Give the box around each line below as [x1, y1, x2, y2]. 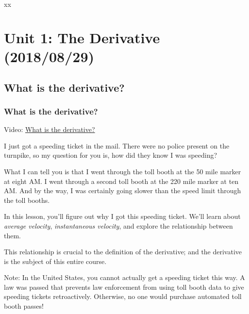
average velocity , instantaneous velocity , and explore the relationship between [4, 220, 233, 231]
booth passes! [4, 301, 44, 311]
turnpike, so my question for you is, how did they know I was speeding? [4, 150, 217, 160]
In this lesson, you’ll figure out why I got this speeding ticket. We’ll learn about [4, 211, 241, 221]
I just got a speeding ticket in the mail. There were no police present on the [4, 140, 230, 150]
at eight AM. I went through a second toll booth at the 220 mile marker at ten [4, 176, 239, 186]
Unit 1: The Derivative [4, 27, 160, 47]
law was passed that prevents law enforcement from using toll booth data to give [4, 281, 244, 292]
